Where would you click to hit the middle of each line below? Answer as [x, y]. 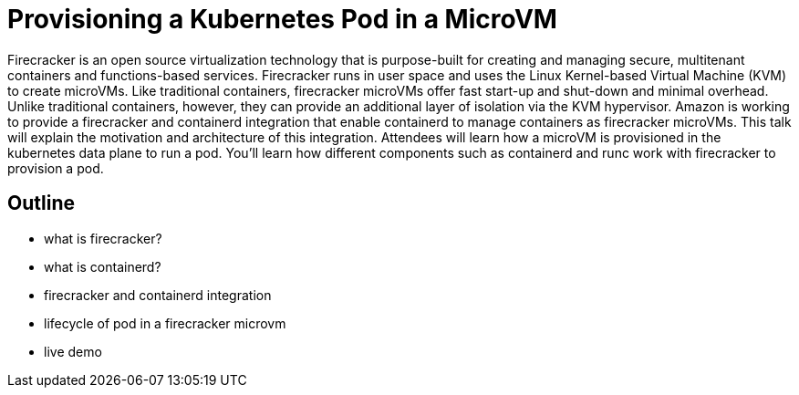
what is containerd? [103, 266]
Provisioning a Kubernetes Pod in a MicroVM [282, 19]
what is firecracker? [103, 238]
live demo [73, 351]
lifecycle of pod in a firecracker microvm [165, 323]
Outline [41, 203]
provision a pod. [56, 168]
